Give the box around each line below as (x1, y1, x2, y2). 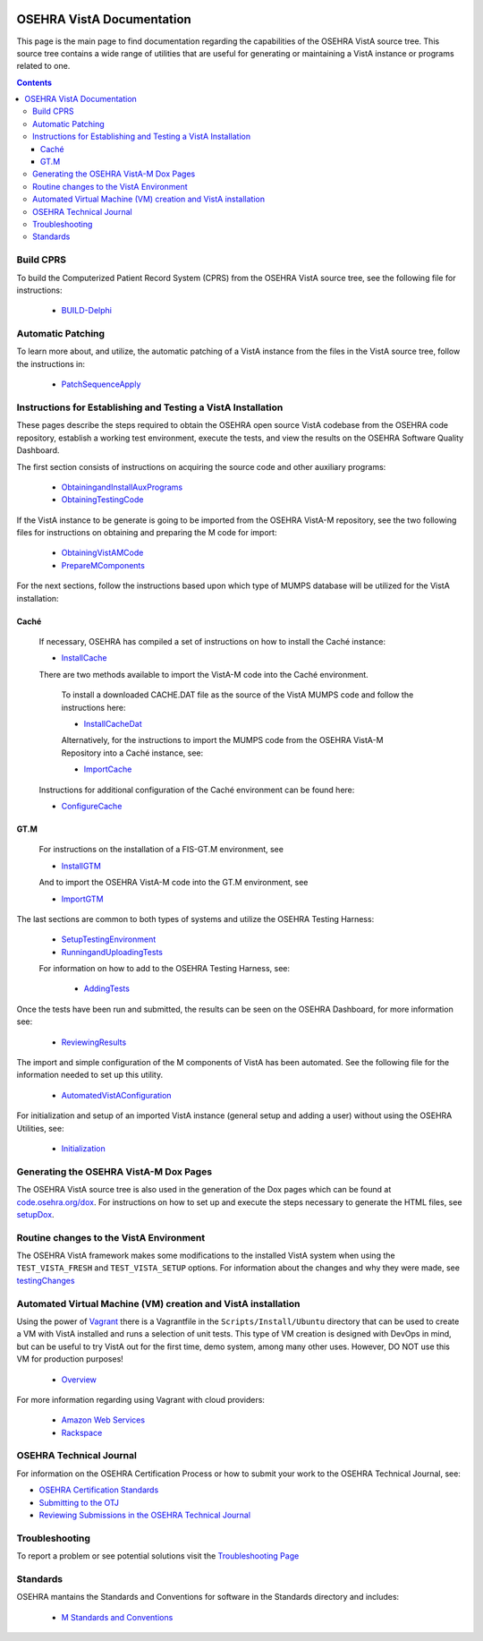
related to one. (16, 61, 71, 72)
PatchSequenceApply (61, 379, 141, 389)
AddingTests (83, 983, 130, 994)
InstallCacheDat (83, 719, 142, 729)
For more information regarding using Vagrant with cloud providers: (16, 1394, 266, 1405)
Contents (16, 77, 53, 88)
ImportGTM (61, 893, 104, 904)
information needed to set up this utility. (16, 1070, 164, 1081)
